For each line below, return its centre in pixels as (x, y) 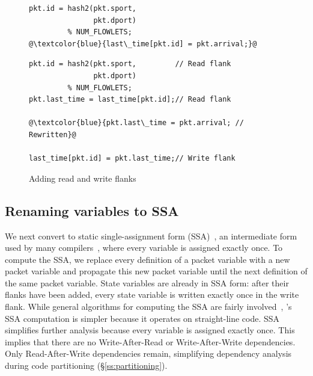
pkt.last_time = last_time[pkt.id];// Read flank (130, 100)
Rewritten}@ (53, 134)
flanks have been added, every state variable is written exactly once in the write (152, 294)
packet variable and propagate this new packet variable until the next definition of (156, 271)
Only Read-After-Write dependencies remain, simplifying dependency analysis (148, 353)
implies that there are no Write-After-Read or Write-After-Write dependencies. (150, 341)
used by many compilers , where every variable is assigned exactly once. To (144, 248)
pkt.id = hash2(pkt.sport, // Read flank (130, 64)
